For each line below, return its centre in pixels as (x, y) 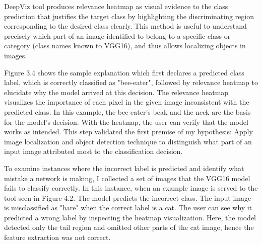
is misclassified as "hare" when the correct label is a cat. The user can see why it (128, 208)
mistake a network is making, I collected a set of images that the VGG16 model (127, 178)
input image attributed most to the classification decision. (93, 151)
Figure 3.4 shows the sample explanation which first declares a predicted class (124, 72)
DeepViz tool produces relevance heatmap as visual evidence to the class (116, 6)
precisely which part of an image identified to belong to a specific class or (117, 35)
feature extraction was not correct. (57, 237)
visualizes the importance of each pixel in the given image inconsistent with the (127, 102)
